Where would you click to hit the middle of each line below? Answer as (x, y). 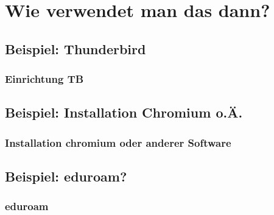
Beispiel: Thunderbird (76, 48)
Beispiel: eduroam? (66, 176)
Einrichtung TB (44, 79)
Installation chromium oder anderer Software (118, 142)
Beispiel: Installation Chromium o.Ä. (124, 112)
